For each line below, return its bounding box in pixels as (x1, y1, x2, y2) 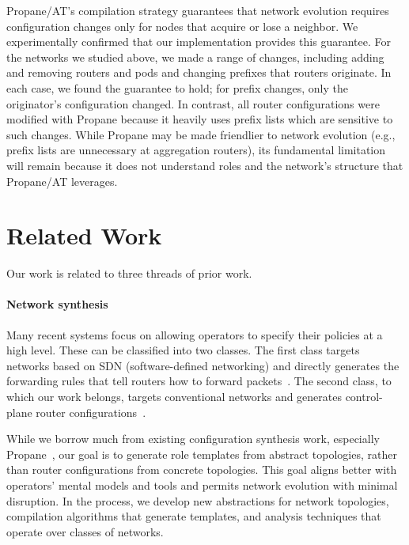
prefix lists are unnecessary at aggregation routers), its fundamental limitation (6, 142, 386, 158)
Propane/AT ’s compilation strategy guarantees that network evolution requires (6, 2, 389, 18)
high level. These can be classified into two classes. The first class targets (6, 342, 360, 358)
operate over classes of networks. (6, 523, 164, 539)
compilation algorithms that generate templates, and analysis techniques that (6, 508, 381, 524)
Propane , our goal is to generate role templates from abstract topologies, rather (6, 445, 397, 462)
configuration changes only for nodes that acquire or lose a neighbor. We (6, 17, 358, 34)
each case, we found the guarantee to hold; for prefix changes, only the (6, 79, 348, 96)
